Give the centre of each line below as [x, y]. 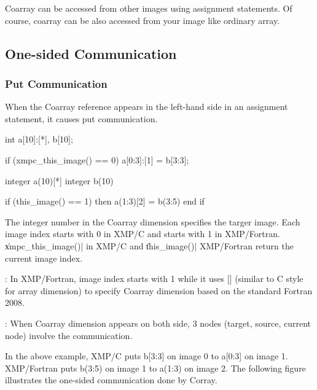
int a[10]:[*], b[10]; [39, 139]
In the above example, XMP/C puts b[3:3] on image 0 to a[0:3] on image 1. [147, 356]
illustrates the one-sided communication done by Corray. [111, 380]
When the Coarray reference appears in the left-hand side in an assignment [147, 107]
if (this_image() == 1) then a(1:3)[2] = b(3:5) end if [105, 201]
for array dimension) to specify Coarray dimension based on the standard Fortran [159, 290]
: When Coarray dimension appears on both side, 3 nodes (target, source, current [158, 323]
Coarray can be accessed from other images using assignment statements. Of [149, 8]
